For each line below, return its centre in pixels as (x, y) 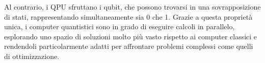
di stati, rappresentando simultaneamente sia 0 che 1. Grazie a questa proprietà (128, 16)
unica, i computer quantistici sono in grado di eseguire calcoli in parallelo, (120, 26)
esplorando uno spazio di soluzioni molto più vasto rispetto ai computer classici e (131, 36)
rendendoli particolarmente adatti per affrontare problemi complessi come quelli (129, 46)
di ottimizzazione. (32, 56)
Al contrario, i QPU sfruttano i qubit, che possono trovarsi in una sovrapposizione (132, 7)
